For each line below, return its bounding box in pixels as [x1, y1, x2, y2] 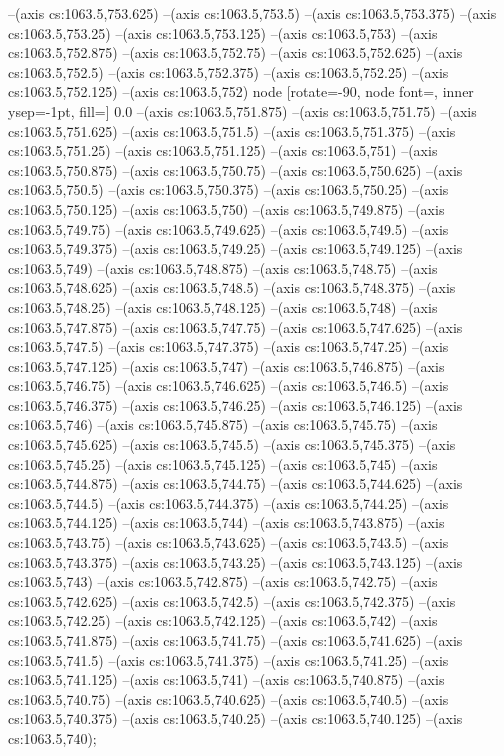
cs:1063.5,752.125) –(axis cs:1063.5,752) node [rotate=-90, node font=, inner [8, 81, 474, 102]
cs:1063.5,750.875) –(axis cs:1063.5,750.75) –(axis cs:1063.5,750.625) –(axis [8, 159, 463, 180]
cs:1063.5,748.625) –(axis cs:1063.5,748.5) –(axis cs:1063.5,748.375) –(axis [8, 277, 456, 298]
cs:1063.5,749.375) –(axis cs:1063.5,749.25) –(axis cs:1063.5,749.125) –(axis [8, 238, 463, 259]
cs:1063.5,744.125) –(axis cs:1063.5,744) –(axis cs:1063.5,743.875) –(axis [8, 512, 445, 533]
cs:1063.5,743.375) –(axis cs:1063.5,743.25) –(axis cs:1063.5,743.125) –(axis [8, 551, 463, 572]
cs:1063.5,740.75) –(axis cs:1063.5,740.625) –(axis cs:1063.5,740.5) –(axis [8, 688, 449, 709]
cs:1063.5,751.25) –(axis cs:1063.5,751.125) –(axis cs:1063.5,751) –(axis [8, 140, 438, 161]
